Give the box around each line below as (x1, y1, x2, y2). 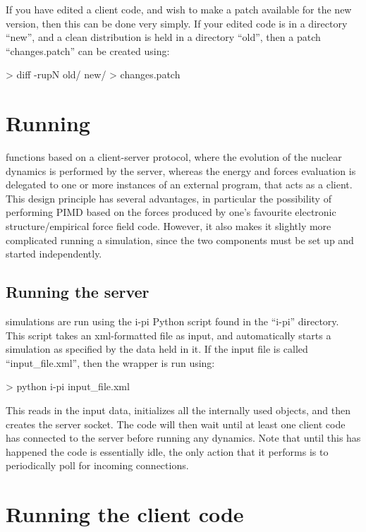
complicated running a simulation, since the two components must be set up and (6, 232, 354, 247)
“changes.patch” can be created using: (6, 43, 170, 58)
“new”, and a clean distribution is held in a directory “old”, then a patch (6, 30, 321, 44)
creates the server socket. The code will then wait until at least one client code (6, 416, 346, 431)
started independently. (6, 246, 102, 261)
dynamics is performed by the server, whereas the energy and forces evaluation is (6, 163, 356, 178)
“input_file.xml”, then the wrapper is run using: (6, 355, 215, 370)
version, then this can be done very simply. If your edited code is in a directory (6, 16, 348, 30)
